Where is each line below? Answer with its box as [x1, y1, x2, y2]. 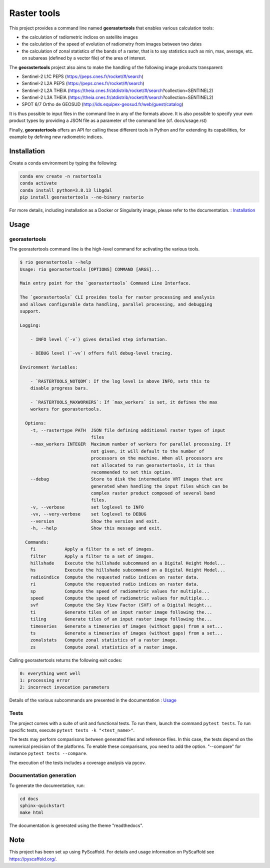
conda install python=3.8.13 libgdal [19, 187, 112, 193]
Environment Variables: [19, 364, 78, 370]
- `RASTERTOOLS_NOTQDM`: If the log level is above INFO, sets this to [30, 378, 210, 384]
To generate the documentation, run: [9, 782, 85, 788]
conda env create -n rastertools [19, 173, 102, 179]
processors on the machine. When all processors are [90, 455, 223, 461]
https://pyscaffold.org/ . [9, 855, 57, 862]
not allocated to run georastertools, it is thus [90, 462, 215, 468]
